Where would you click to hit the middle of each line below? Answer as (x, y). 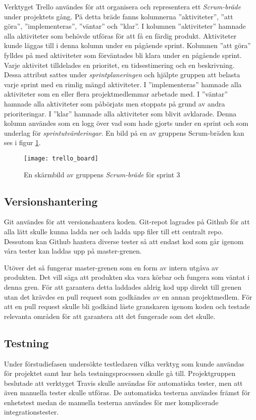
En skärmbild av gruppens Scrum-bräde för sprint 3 (102, 174)
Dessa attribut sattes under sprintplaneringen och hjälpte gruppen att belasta (122, 75)
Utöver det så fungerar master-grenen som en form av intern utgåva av (111, 267)
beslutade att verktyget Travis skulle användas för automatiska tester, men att (124, 383)
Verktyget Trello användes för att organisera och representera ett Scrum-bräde (123, 6)
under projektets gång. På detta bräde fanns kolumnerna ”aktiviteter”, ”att (119, 16)
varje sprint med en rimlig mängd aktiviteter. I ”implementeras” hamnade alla (123, 84)
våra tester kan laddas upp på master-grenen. (73, 251)
